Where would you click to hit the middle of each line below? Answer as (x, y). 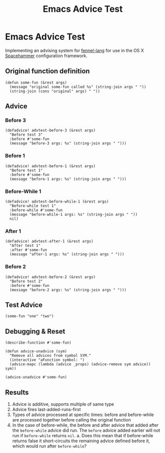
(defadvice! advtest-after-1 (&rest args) (49, 242)
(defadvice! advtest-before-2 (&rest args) (50, 277)
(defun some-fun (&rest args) (36, 82)
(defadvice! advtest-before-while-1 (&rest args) (57, 202)
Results (17, 392)
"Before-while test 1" (33, 206)
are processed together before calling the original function (72, 420)
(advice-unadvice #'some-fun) (36, 377)
